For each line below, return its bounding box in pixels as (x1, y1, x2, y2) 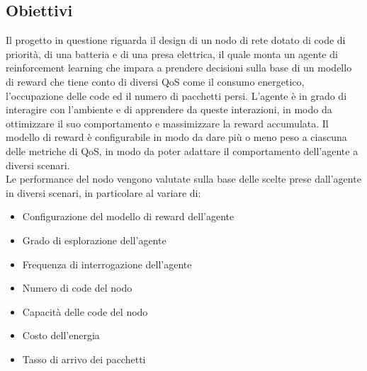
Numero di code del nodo (22, 280, 132, 295)
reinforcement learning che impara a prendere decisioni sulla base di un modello (6, 60, 352, 75)
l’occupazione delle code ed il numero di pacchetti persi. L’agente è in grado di (6, 88, 347, 103)
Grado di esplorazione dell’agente (22, 232, 166, 247)
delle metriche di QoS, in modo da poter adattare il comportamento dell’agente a (6, 143, 358, 158)
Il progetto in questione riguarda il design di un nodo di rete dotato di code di (6, 33, 346, 47)
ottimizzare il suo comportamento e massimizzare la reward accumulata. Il (6, 115, 329, 130)
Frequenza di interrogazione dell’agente (22, 256, 192, 271)
